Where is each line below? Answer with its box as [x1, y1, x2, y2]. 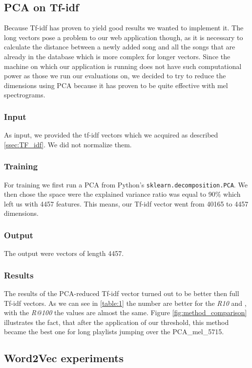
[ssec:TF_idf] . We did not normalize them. [4, 139, 132, 149]
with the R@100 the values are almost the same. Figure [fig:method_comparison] [4, 307, 247, 318]
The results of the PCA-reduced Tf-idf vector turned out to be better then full [4, 288, 239, 299]
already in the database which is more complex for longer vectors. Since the [4, 51, 231, 61]
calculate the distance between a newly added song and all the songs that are [4, 42, 235, 52]
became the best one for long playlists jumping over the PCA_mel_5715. [4, 326, 224, 337]
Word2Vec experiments [4, 350, 124, 366]
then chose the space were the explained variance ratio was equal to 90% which [4, 189, 241, 199]
